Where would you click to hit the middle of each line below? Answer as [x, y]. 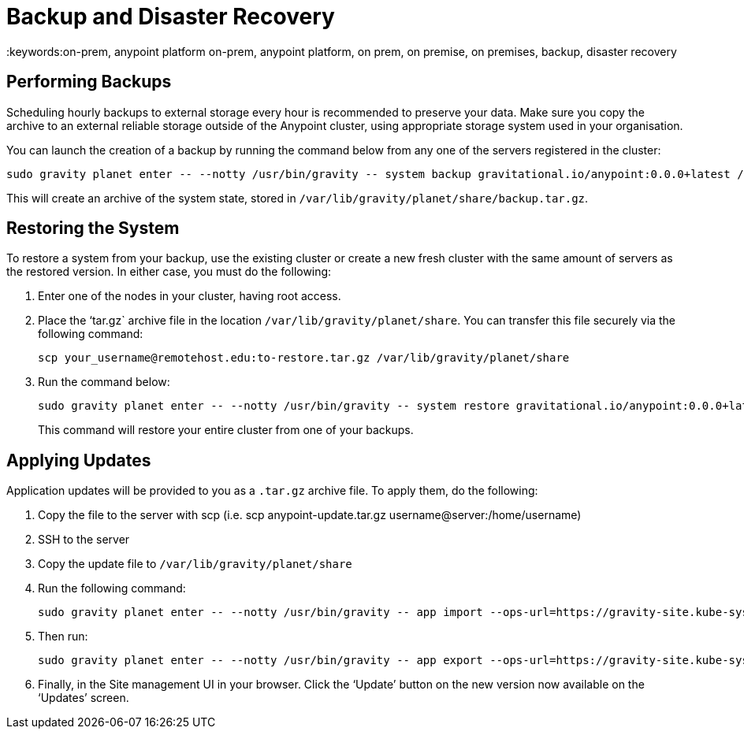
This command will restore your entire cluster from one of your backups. [226, 430]
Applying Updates [79, 460]
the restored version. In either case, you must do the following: [169, 272]
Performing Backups [89, 82]
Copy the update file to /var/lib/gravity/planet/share [195, 564]
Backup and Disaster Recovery [171, 17]
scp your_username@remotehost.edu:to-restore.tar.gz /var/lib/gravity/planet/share [304, 358]
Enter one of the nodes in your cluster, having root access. [190, 296]
